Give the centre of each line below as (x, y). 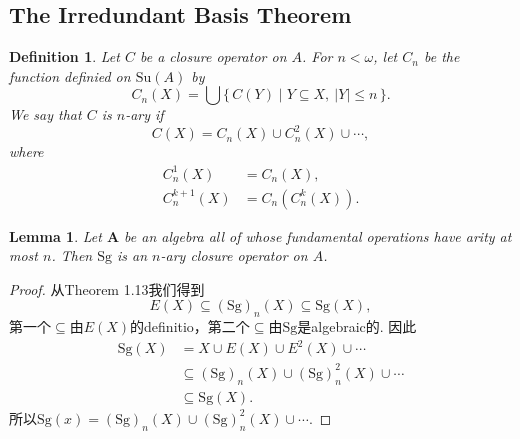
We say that (45, 114)
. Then (72, 255)
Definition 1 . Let (64, 56)
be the (441, 56)
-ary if (144, 114)
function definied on (70, 75)
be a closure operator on (213, 56)
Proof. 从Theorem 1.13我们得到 (107, 288)
